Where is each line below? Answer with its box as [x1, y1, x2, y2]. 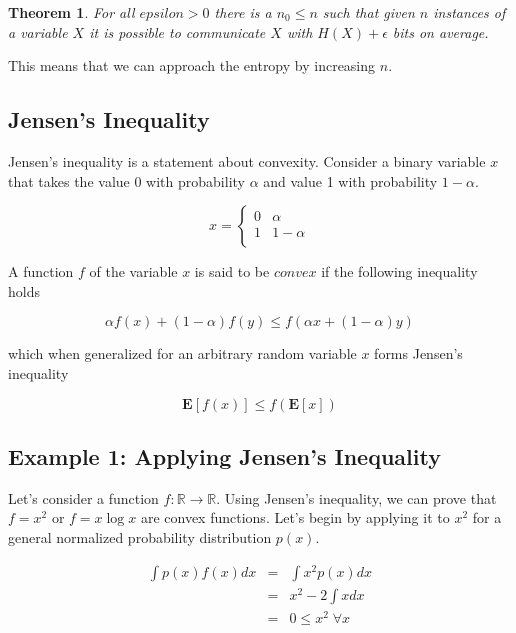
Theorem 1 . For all [8, 2, 135, 22]
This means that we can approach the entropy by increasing [8, 55, 376, 76]
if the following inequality [321, 261, 478, 282]
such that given [322, 2, 415, 22]
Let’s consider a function [8, 487, 159, 508]
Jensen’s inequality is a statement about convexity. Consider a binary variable [8, 150, 486, 171]
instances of [433, 2, 506, 22]
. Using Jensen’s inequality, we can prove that [216, 487, 497, 508]
